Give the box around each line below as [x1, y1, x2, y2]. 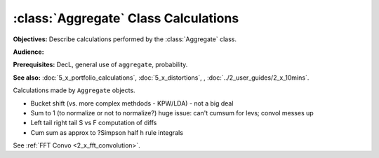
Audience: [13, 48, 45, 56]
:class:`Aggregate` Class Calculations [13, 10, 239, 26]
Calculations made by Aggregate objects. [13, 86, 136, 94]
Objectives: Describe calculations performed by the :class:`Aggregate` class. [13, 35, 237, 43]
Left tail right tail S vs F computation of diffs [30, 119, 157, 127]
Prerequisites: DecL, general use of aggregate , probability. [13, 60, 188, 69]
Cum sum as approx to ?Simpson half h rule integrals [30, 128, 184, 136]
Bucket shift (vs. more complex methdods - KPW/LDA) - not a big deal [30, 99, 234, 108]
